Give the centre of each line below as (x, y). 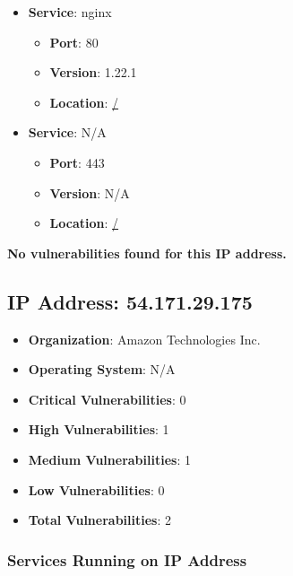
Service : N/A (67, 132)
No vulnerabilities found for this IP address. (147, 253)
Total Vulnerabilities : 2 (99, 520)
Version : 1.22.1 (93, 72)
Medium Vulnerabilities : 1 (109, 459)
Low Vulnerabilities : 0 (96, 489)
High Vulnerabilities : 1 (99, 429)
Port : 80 (74, 42)
